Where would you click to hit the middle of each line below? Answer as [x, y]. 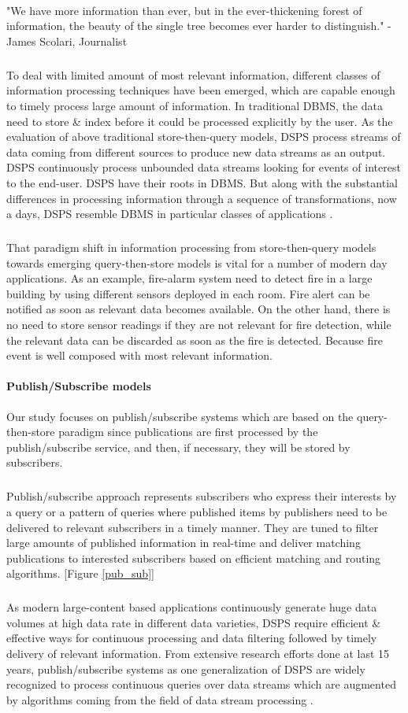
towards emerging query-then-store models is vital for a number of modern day [197, 262]
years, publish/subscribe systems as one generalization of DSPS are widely [186, 669]
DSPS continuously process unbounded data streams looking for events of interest [204, 167]
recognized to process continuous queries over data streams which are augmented [201, 684]
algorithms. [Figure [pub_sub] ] [80, 573]
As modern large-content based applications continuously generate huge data [192, 607]
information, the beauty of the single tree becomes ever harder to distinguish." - [199, 26]
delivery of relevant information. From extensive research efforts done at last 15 [198, 654]
